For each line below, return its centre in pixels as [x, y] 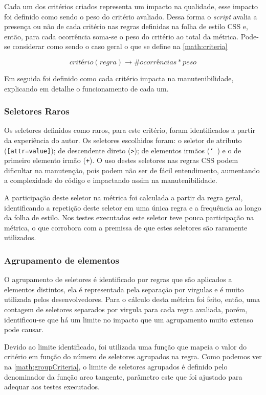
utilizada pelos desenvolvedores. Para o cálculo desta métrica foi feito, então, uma [132, 299]
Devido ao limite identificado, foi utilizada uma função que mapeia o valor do [125, 346]
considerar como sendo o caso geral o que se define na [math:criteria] [120, 46]
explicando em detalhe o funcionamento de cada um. [86, 88]
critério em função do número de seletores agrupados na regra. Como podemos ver [133, 356]
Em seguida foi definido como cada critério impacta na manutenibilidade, [119, 78]
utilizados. [20, 237]
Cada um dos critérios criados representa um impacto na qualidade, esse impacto [131, 6]
